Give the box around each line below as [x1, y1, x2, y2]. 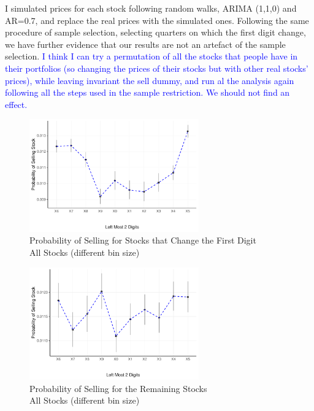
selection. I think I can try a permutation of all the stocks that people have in [5, 50, 298, 63]
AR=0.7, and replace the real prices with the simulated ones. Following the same [5, 13, 309, 26]
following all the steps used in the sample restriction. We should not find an [5, 86, 290, 99]
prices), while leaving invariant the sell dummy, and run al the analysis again [5, 74, 294, 86]
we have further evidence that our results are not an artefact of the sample [5, 37, 286, 50]
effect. [5, 98, 28, 110]
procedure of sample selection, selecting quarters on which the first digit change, [5, 26, 306, 39]
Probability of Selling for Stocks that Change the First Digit [29, 234, 256, 247]
